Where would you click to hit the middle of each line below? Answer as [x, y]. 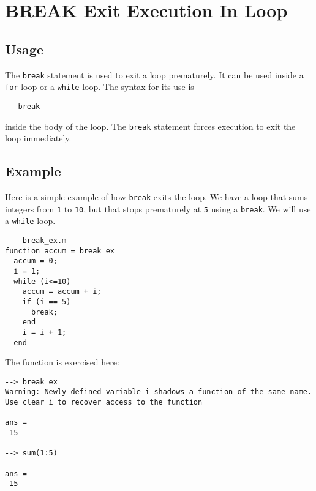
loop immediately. [38, 138]
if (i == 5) [47, 302]
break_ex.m [44, 240]
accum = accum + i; [62, 292]
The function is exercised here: [62, 362]
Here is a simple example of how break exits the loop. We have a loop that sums [156, 197]
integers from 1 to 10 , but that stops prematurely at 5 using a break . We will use [158, 208]
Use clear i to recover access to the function [104, 403]
